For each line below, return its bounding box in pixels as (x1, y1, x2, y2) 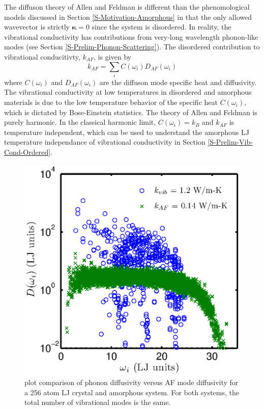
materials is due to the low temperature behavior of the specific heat (4, 97, 218, 107)
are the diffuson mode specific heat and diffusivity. (99, 76, 257, 87)
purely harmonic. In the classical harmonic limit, (4, 117, 156, 127)
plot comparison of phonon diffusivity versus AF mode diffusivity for (24, 377, 239, 388)
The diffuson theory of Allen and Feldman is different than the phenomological (4, 2, 250, 12)
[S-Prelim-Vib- (208, 137, 253, 147)
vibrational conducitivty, (4, 51, 80, 62)
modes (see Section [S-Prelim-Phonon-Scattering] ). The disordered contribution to (4, 41, 260, 52)
